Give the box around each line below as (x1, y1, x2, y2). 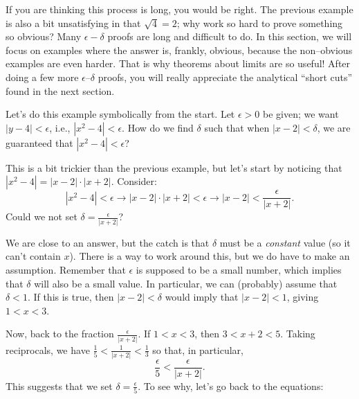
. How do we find (122, 120, 194, 134)
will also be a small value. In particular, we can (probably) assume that (34, 276, 338, 290)
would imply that (165, 290, 239, 304)
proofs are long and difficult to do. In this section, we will (107, 29, 352, 44)
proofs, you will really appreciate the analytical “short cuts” (98, 69, 353, 84)
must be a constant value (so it (219, 235, 351, 249)
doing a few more (6, 69, 79, 84)
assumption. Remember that (6, 262, 126, 276)
